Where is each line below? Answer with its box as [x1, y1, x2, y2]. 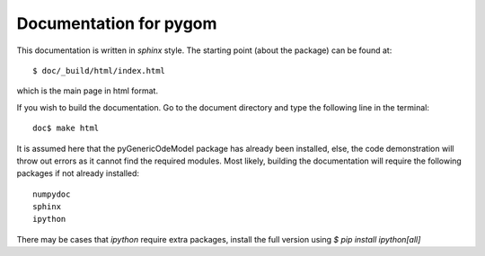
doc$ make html [32, 123, 100, 134]
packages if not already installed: [16, 168, 139, 179]
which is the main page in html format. [16, 85, 159, 96]
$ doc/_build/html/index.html [32, 66, 166, 75]
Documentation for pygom [16, 13, 217, 33]
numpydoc [32, 189, 71, 199]
